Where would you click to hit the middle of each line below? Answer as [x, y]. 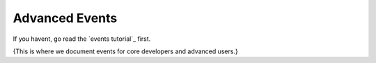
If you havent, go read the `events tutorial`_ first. [82, 39]
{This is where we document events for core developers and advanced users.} [125, 51]
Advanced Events [65, 18]
